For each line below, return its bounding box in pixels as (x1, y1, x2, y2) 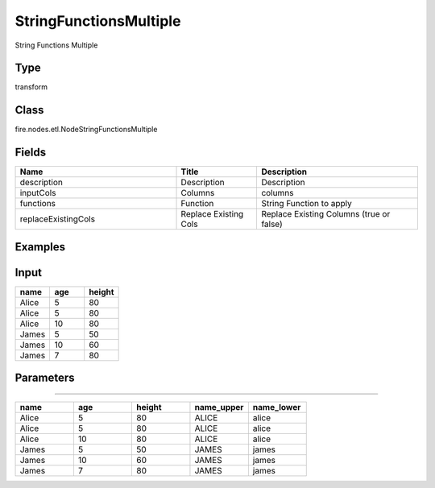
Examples (14, 240, 66, 254)
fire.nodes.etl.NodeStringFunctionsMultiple (14, 125, 158, 134)
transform (14, 82, 48, 92)
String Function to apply (261, 198, 352, 209)
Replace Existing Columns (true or (261, 209, 391, 220)
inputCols (19, 188, 56, 199)
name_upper (194, 401, 244, 412)
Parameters (14, 371, 75, 385)
